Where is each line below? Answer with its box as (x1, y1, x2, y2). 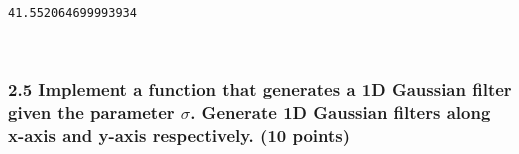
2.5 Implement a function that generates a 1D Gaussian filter (8, 77, 512, 102)
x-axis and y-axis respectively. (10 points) (8, 123, 351, 148)
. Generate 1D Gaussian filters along (190, 100, 491, 125)
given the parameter (8, 100, 175, 125)
